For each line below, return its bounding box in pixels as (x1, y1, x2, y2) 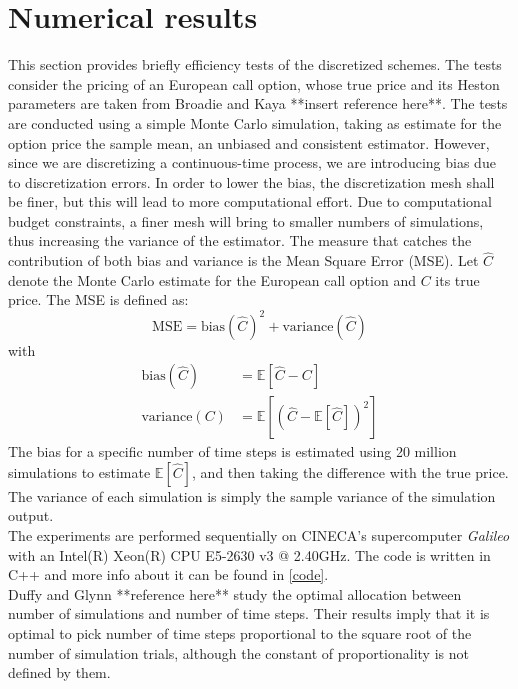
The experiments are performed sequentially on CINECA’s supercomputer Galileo (8, 525, 510, 545)
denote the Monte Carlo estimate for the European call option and (8, 269, 416, 290)
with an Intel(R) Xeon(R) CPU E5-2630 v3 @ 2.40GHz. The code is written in (8, 544, 491, 565)
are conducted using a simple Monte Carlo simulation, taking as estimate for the (8, 112, 502, 133)
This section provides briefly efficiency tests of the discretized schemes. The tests (8, 54, 502, 75)
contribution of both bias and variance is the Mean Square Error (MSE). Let (8, 250, 479, 271)
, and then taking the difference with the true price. (192, 461, 509, 482)
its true (435, 269, 480, 290)
